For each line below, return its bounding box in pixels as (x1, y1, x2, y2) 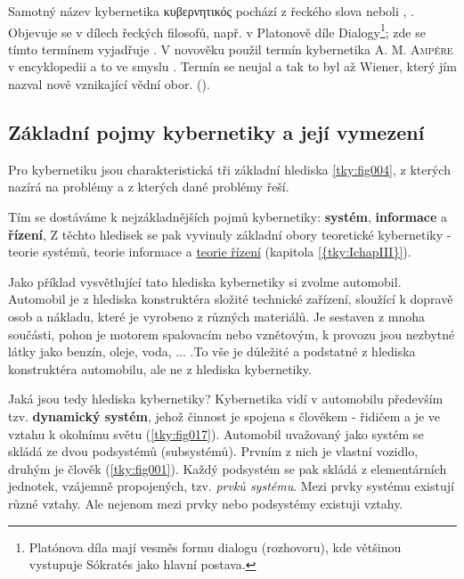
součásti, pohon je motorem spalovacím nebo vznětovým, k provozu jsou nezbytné (8, 324, 455, 343)
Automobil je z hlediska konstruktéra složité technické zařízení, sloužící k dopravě (8, 289, 453, 308)
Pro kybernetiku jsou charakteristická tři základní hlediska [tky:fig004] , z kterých (8, 159, 451, 178)
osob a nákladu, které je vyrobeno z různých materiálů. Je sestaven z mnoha (8, 306, 426, 325)
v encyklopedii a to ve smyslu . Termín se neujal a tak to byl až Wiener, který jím (8, 57, 457, 76)
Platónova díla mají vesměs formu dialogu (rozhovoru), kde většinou (28, 537, 402, 556)
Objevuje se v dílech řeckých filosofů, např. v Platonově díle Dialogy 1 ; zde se (8, 20, 426, 41)
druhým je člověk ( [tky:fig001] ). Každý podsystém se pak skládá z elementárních (8, 459, 447, 477)
